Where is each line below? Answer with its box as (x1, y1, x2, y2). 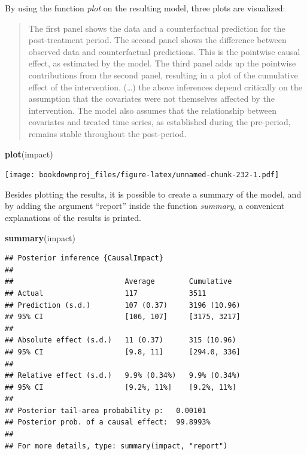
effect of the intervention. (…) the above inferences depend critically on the (28, 80, 302, 93)
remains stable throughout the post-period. (28, 127, 187, 139)
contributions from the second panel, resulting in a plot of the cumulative (28, 68, 298, 81)
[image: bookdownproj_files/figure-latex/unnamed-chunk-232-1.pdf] (5, 171, 279, 180)
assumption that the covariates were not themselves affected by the (28, 92, 275, 105)
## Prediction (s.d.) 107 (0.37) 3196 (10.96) (5, 301, 241, 310)
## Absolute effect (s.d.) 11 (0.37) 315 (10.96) (5, 336, 236, 345)
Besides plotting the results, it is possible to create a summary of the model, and (5, 187, 302, 200)
